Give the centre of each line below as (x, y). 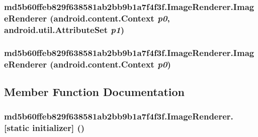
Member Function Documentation (95, 91)
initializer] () (59, 128)
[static (17, 128)
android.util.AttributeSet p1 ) (64, 29)
